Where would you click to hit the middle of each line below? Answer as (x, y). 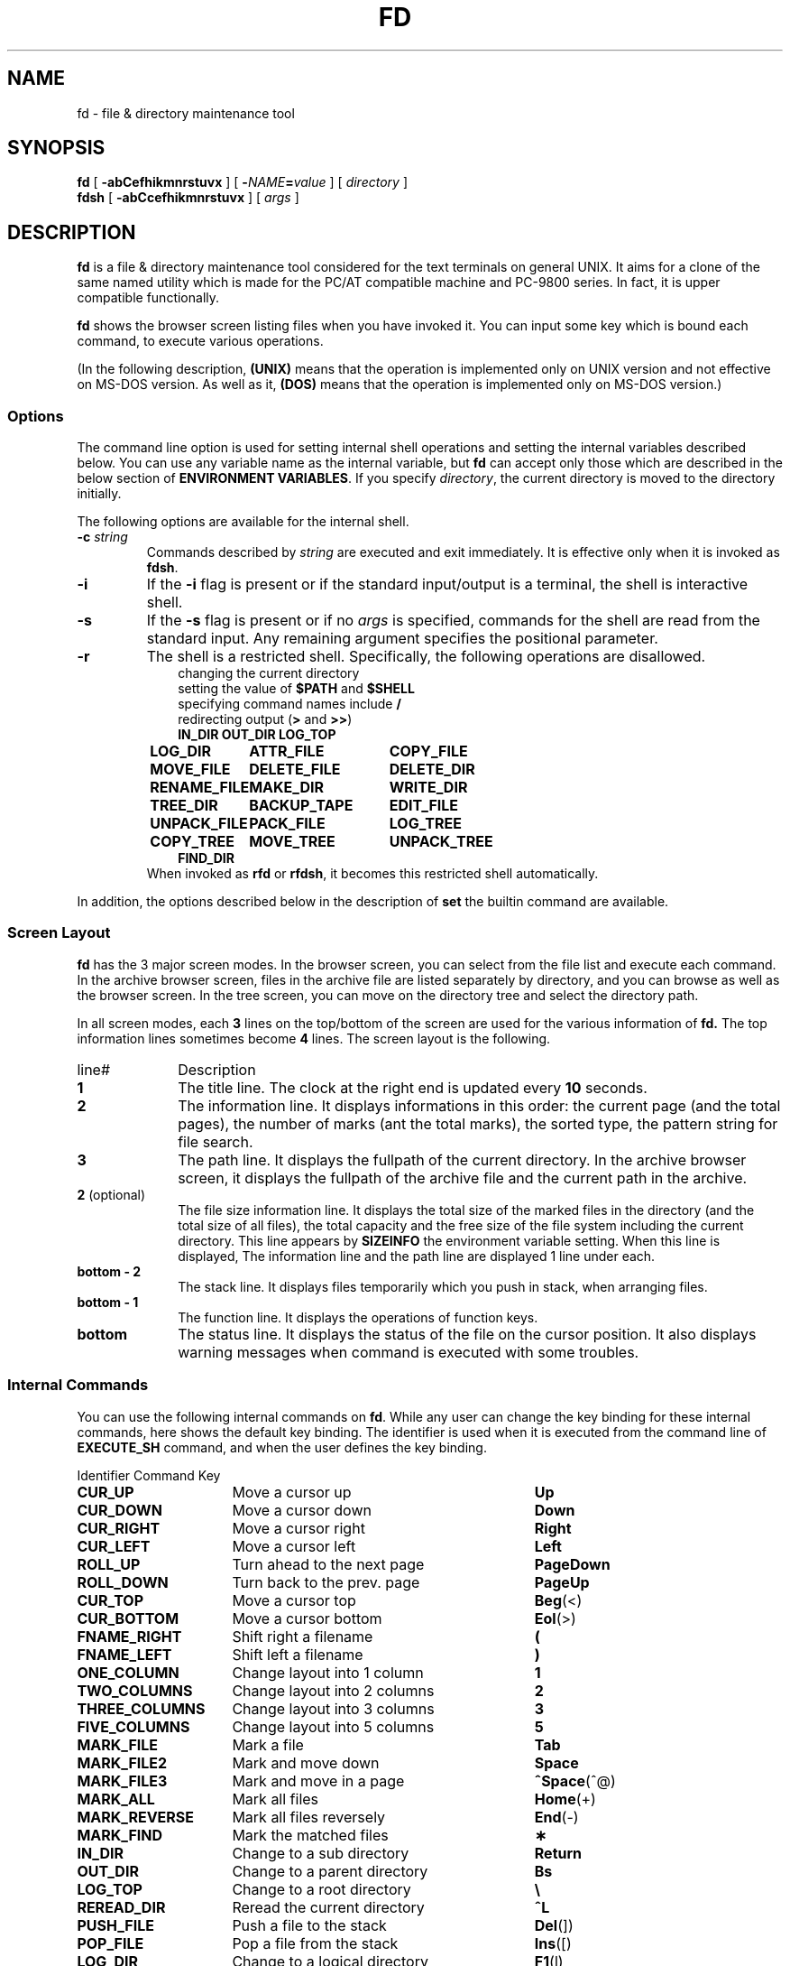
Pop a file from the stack (315, 1943)
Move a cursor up (292, 1492)
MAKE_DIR (286, 788)
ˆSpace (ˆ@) (575, 1781)
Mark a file (268, 1744)
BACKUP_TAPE (301, 806)
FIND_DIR (206, 858)
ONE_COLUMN (128, 1672)
